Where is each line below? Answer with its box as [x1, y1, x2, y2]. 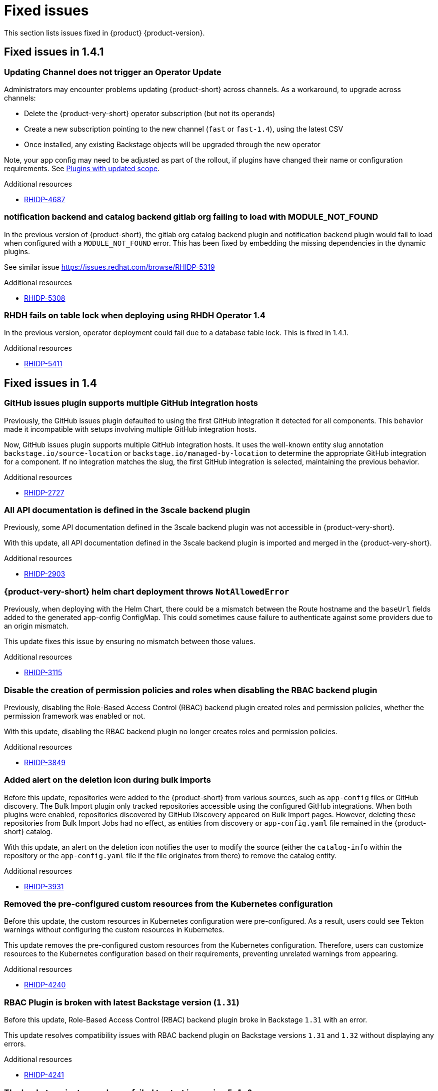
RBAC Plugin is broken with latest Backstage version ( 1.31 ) [4, 997, 239, 1007]
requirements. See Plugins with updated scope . [4, 164, 160, 173]
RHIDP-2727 [24, 488, 64, 497]
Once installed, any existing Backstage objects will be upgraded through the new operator [24, 140, 320, 149]
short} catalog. [4, 827, 52, 836]
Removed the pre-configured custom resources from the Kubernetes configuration [4, 899, 333, 909]
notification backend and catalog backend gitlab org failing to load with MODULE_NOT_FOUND [4, 212, 378, 222]
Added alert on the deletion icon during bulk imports [4, 775, 211, 785]
